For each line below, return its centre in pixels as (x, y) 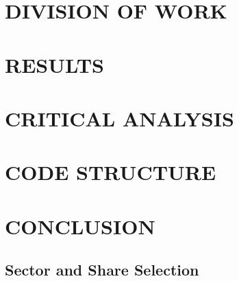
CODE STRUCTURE (111, 172)
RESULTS (54, 64)
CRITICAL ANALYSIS (119, 118)
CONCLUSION (80, 226)
